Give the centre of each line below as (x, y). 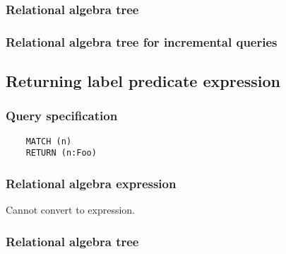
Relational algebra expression (91, 183)
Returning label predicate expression (143, 81)
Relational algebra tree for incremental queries (142, 41)
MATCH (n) (49, 141)
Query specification (62, 116)
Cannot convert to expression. (71, 210)
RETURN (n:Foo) (61, 153)
